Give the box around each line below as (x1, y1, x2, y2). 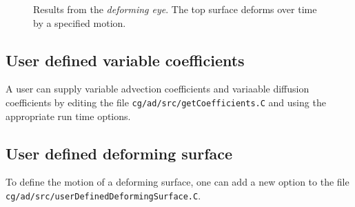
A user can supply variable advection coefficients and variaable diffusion (6, 81, 310, 96)
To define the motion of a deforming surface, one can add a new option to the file (6, 175, 349, 189)
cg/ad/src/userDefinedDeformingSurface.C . (6, 188, 201, 203)
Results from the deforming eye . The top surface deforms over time (33, 2, 317, 16)
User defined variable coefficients (6, 49, 245, 70)
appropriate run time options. (6, 108, 131, 123)
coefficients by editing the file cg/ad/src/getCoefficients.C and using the (6, 95, 326, 109)
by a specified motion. (33, 15, 126, 30)
